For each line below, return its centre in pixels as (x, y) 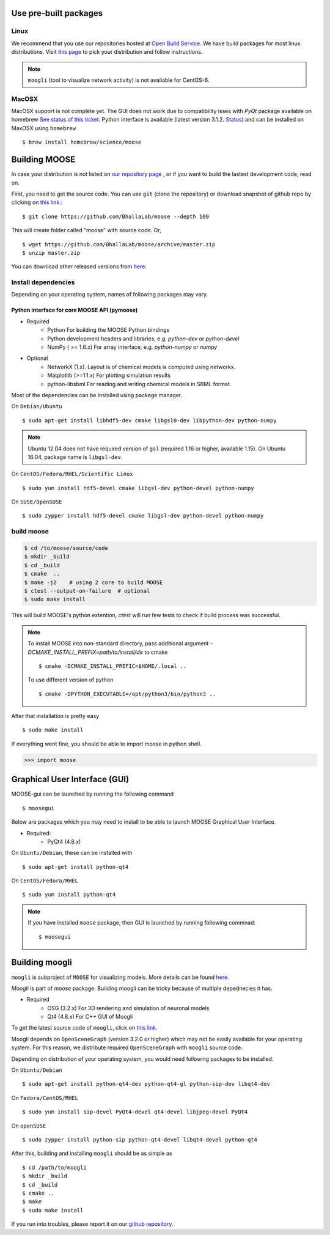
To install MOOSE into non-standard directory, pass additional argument (118, 643)
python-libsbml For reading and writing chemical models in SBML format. (139, 384)
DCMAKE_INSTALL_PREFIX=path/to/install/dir (86, 652)
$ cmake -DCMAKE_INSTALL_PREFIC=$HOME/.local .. (113, 666)
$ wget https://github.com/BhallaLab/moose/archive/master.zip (119, 244)
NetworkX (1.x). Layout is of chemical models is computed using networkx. (141, 367)
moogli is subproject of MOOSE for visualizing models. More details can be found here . (120, 977)
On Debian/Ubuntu (37, 406)
